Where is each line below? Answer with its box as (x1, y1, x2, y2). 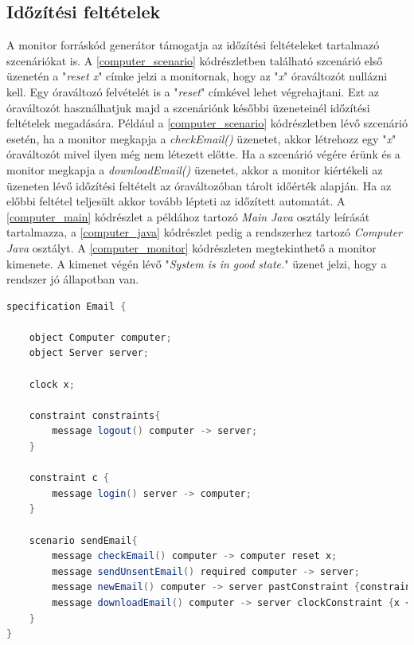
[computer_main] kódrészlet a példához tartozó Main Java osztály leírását (6, 208, 370, 225)
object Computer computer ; (29, 331, 172, 343)
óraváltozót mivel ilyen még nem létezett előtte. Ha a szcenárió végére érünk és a (6, 146, 400, 162)
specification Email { (6, 300, 127, 312)
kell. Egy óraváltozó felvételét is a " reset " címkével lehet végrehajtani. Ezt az (6, 83, 379, 100)
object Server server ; (29, 347, 149, 359)
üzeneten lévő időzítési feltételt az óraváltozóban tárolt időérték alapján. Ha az (6, 177, 392, 193)
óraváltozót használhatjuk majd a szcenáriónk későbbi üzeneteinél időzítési (6, 99, 370, 115)
